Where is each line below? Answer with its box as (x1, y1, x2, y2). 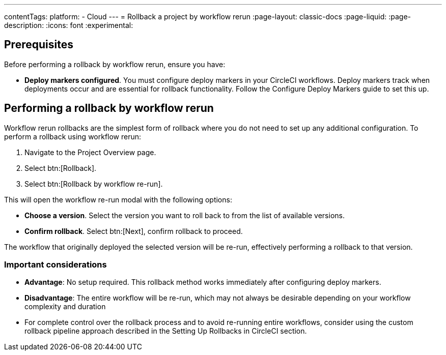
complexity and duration (24, 302, 106, 311)
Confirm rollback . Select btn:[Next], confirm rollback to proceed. (24, 226, 243, 235)
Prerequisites (4, 38, 73, 51)
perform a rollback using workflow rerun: (4, 132, 142, 141)
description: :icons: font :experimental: (4, 21, 133, 29)
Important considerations (4, 259, 107, 270)
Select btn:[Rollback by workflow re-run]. (24, 179, 163, 188)
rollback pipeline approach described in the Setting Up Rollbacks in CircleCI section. (24, 327, 307, 336)
